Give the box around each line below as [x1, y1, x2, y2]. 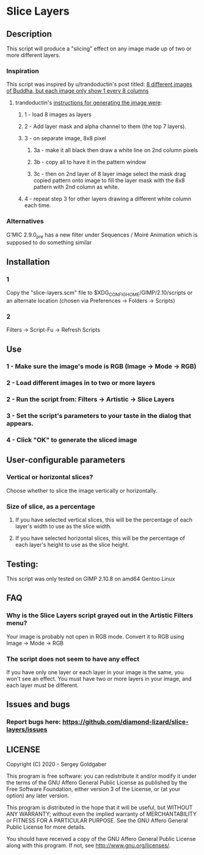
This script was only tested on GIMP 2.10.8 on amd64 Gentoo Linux [6, 575, 175, 582]
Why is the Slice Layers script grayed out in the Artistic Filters [6, 611, 194, 620]
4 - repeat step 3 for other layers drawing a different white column [24, 195, 191, 203]
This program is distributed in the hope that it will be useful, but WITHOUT [6, 804, 193, 811]
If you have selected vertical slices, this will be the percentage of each [15, 516, 193, 523]
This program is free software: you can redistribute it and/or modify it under [6, 772, 197, 780]
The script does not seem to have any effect [6, 655, 140, 663]
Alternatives [6, 217, 44, 226]
